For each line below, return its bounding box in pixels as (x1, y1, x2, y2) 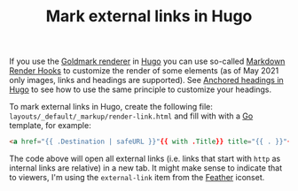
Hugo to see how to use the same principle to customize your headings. (9, 84, 272, 95)
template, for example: (9, 120, 91, 131)
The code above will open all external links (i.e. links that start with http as (9, 153, 281, 164)
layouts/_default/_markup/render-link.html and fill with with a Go (9, 111, 254, 121)
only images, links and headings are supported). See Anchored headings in (9, 75, 284, 86)
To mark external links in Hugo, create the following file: (9, 102, 213, 112)
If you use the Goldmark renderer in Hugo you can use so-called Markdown (9, 56, 286, 67)
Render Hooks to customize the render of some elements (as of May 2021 (9, 65, 279, 76)
